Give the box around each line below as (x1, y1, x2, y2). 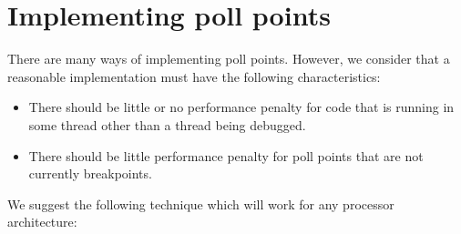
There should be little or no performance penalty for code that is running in (28, 97, 455, 117)
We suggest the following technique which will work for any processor (7, 194, 394, 213)
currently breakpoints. (28, 164, 152, 183)
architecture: (7, 212, 77, 231)
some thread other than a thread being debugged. (28, 115, 306, 134)
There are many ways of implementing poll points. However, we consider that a (7, 49, 450, 68)
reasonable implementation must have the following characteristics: (7, 66, 381, 86)
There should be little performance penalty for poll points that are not (28, 146, 424, 165)
